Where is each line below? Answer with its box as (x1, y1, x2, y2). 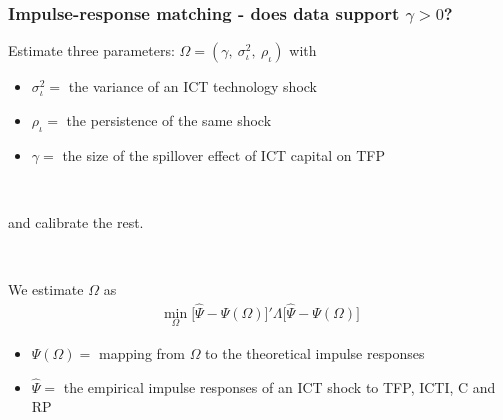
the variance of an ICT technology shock (68, 76, 318, 97)
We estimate (8, 278, 84, 299)
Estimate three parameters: (8, 40, 175, 61)
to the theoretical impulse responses (205, 343, 425, 364)
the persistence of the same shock (66, 109, 272, 130)
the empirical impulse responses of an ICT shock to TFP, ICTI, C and (63, 376, 496, 397)
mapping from (98, 343, 185, 364)
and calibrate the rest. (8, 211, 144, 232)
